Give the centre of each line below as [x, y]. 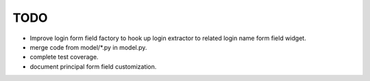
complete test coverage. [64, 57]
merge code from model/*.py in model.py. [88, 47]
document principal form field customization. [93, 66]
